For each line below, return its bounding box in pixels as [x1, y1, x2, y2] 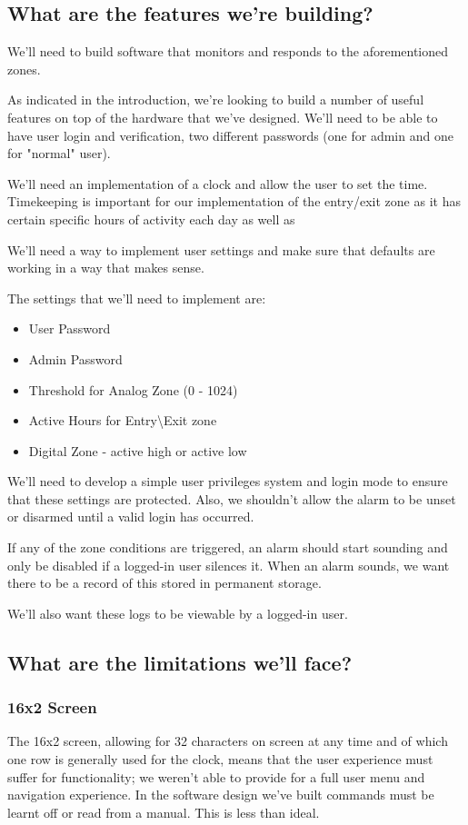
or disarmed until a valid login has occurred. [7, 507, 254, 526]
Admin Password [28, 349, 123, 368]
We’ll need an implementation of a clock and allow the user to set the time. [7, 174, 428, 193]
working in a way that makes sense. [7, 258, 204, 277]
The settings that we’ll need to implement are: [7, 288, 266, 307]
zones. [7, 59, 41, 78]
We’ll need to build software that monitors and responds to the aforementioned [7, 42, 449, 61]
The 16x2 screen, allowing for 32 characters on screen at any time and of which [7, 731, 448, 750]
